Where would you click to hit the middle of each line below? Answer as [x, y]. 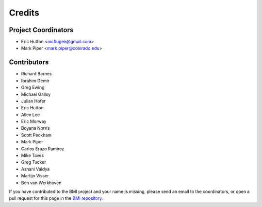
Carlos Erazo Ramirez [43, 149]
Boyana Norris [35, 128]
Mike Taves [33, 155]
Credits [24, 13]
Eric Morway [34, 121]
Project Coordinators [41, 30]
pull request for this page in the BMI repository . [56, 198]
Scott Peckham [36, 135]
